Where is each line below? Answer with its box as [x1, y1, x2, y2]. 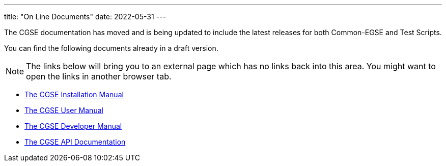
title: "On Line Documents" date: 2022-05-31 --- [4, 12, 166, 21]
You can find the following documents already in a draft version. [4, 44, 218, 52]
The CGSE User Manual [24, 106, 103, 115]
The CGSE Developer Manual [24, 122, 122, 130]
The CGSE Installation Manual [24, 90, 124, 99]
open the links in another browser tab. [26, 71, 172, 81]
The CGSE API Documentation [24, 137, 126, 146]
